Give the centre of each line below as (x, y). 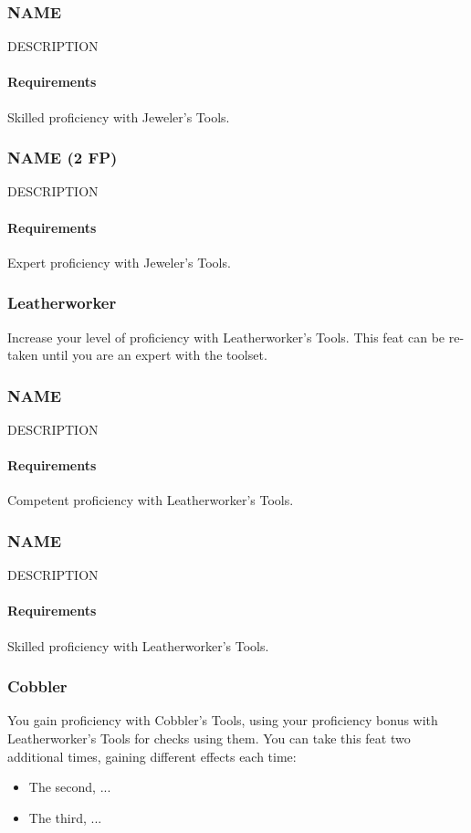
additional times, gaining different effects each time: (152, 756)
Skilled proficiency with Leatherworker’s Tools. (138, 645)
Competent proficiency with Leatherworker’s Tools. (151, 500)
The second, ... (70, 787)
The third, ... (65, 817)
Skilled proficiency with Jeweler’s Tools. (119, 116)
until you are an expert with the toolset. (155, 355)
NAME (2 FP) (63, 158)
